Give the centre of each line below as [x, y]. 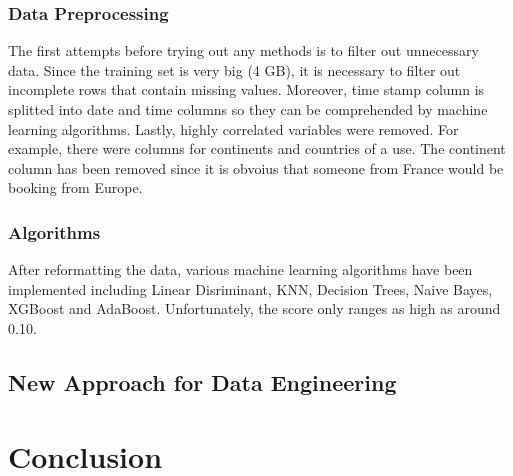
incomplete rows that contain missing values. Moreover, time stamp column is [246, 89]
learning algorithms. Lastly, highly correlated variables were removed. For [233, 128]
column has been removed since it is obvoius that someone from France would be [256, 167]
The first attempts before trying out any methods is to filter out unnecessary [243, 50]
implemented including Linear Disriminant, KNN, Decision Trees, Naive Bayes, [250, 288]
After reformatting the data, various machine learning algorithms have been [240, 269]
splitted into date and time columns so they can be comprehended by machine [248, 109]
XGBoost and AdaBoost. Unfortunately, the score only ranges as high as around [254, 308]
